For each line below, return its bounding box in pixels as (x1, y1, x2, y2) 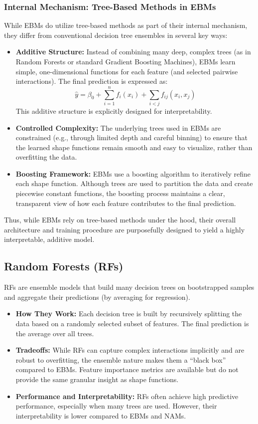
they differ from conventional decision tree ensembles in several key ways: (4, 29, 228, 40)
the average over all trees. (15, 328, 94, 338)
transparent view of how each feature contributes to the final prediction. (15, 198, 236, 208)
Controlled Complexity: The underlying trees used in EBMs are (15, 122, 221, 133)
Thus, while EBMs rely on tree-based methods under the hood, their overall (4, 214, 236, 225)
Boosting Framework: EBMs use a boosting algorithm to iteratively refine (15, 168, 251, 179)
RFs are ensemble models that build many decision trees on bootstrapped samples (4, 282, 255, 292)
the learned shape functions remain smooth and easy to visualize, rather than (15, 142, 253, 152)
